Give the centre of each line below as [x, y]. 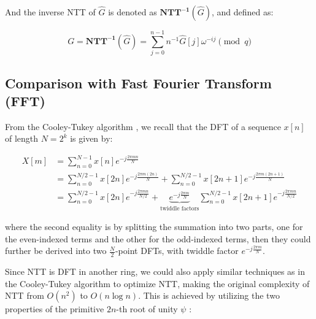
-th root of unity [147, 309]
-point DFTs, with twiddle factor [177, 251]
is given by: [91, 138]
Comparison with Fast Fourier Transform [138, 83]
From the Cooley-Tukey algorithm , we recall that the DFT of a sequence [143, 126]
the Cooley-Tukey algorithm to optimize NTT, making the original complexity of [157, 283]
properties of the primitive [55, 309]
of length [22, 138]
